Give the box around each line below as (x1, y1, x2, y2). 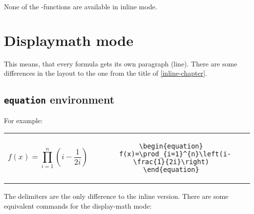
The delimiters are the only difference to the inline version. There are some (4, 191, 229, 201)
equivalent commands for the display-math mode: (4, 200, 152, 211)
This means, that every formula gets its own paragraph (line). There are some (4, 58, 237, 68)
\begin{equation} (139, 142, 203, 150)
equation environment (4, 92, 115, 107)
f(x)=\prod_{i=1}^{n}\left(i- (119, 150, 232, 158)
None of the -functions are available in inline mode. (4, 1, 157, 11)
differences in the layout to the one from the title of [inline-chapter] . (4, 68, 207, 78)
